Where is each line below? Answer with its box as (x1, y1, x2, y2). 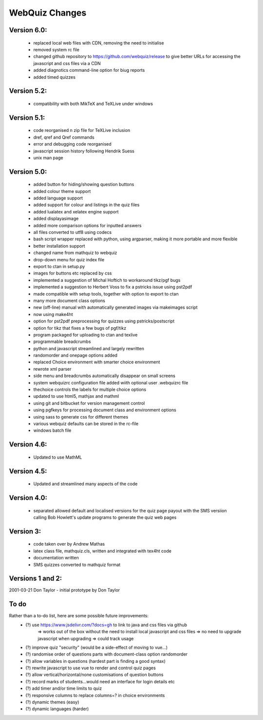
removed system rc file (33, 46, 80, 52)
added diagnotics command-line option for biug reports (33, 67, 145, 73)
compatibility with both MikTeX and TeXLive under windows (33, 101, 153, 106)
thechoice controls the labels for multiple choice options (33, 386, 146, 393)
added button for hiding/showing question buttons (33, 181, 134, 188)
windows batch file (33, 427, 72, 433)
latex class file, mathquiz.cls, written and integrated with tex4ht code (33, 548, 171, 554)
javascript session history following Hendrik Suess (33, 148, 135, 154)
